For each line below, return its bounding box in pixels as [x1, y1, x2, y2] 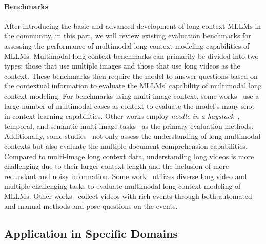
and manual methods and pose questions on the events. [4, 201, 178, 211]
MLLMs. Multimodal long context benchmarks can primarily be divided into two [4, 50, 259, 61]
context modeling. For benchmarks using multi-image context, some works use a [4, 90, 259, 101]
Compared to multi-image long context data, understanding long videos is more [4, 150, 254, 161]
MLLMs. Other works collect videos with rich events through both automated [4, 190, 252, 201]
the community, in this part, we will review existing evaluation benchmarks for [4, 30, 251, 41]
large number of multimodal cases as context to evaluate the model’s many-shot [4, 100, 255, 111]
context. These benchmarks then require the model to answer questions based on [4, 70, 258, 81]
